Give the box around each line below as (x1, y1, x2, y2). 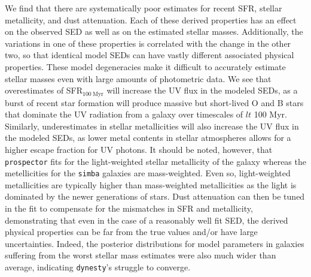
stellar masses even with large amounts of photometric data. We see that (5, 72, 272, 85)
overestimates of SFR (5, 84, 83, 97)
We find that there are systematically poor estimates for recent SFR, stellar (5, 2, 282, 14)
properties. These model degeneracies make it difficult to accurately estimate (5, 60, 286, 73)
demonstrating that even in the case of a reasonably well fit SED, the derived (5, 213, 288, 226)
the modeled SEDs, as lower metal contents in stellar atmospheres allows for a (5, 131, 291, 144)
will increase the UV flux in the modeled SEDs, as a (106, 84, 298, 97)
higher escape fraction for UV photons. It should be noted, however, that (5, 143, 273, 155)
